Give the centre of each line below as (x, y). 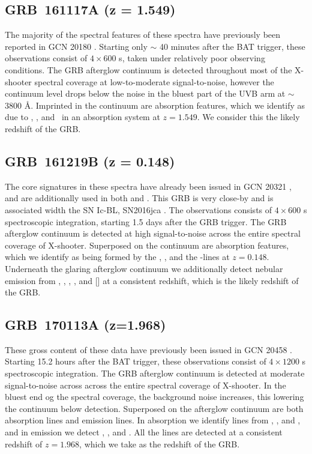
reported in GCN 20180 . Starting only (76, 46)
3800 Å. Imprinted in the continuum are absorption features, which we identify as (155, 105)
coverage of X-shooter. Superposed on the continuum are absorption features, (147, 245)
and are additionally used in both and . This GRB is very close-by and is (139, 198)
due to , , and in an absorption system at (82, 117)
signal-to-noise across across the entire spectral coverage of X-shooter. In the (145, 385)
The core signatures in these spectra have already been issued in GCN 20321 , (148, 186)
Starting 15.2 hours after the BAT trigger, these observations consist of (136, 361)
